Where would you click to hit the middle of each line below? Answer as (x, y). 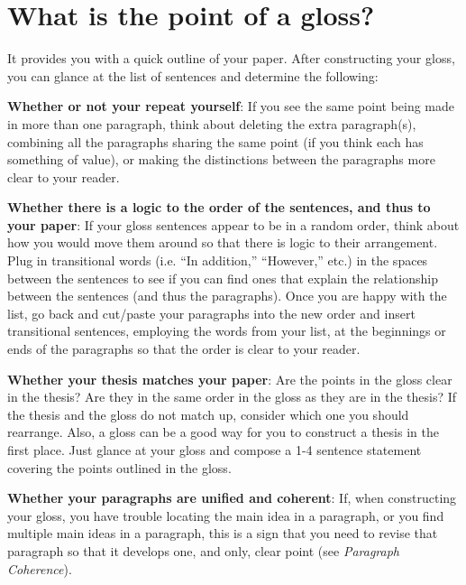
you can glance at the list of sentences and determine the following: (193, 75)
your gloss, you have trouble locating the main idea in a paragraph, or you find (226, 515)
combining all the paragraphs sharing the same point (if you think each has (215, 141)
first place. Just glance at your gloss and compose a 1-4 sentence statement (215, 450)
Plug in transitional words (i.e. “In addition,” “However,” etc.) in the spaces (218, 260)
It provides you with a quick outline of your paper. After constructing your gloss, (231, 58)
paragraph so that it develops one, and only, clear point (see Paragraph (204, 550)
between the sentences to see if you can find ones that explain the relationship (223, 278)
